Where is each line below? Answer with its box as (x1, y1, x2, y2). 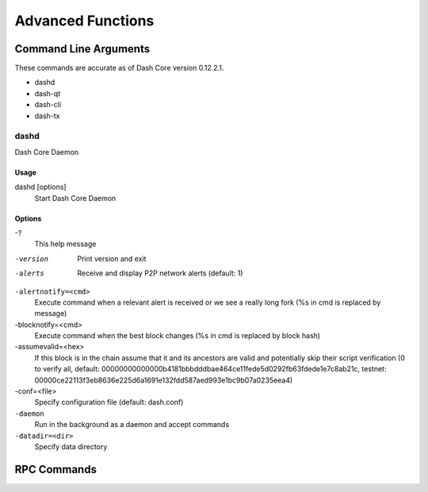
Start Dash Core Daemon (34, 193, 117, 202)
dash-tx (34, 111, 60, 121)
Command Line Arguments (14, 42, 151, 56)
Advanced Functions (14, 12, 155, 29)
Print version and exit (77, 254, 147, 263)
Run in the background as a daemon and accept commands (34, 420, 230, 429)
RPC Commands (14, 463, 97, 476)
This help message (34, 239, 97, 249)
